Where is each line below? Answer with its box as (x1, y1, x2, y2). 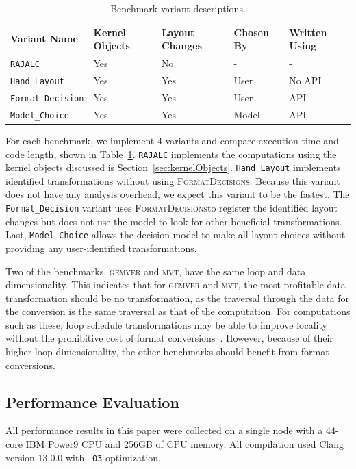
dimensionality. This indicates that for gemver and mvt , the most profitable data (5, 277, 346, 292)
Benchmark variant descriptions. (110, 1, 246, 15)
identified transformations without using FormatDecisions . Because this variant (5, 173, 340, 188)
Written (289, 25, 327, 39)
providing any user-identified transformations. (5, 240, 197, 255)
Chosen (233, 25, 269, 39)
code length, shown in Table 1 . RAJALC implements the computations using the (5, 147, 337, 161)
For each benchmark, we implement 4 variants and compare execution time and (5, 133, 339, 147)
